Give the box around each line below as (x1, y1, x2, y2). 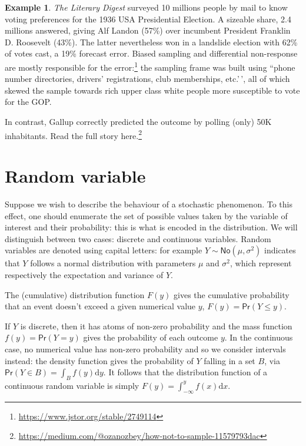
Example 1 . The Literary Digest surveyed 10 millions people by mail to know (5, 1, 288, 13)
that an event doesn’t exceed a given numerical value (5, 300, 196, 312)
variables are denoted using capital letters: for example (5, 244, 202, 256)
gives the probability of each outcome (83, 331, 218, 343)
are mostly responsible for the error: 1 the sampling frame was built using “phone (5, 59, 295, 73)
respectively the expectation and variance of (5, 268, 164, 280)
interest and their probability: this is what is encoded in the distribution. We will (5, 221, 298, 233)
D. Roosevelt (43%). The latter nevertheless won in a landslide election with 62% (5, 35, 298, 48)
